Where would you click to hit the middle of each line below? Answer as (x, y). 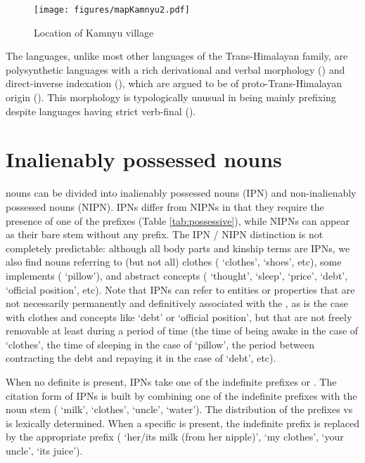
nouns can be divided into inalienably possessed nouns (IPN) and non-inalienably (181, 193)
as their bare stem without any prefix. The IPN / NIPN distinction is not (165, 234)
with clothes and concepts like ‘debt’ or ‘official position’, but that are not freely (179, 317)
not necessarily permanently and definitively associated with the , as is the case (177, 303)
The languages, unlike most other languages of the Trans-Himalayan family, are (177, 56)
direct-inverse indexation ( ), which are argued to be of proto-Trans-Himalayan (174, 83)
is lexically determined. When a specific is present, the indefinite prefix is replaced (182, 423)
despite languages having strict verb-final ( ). (101, 111)
